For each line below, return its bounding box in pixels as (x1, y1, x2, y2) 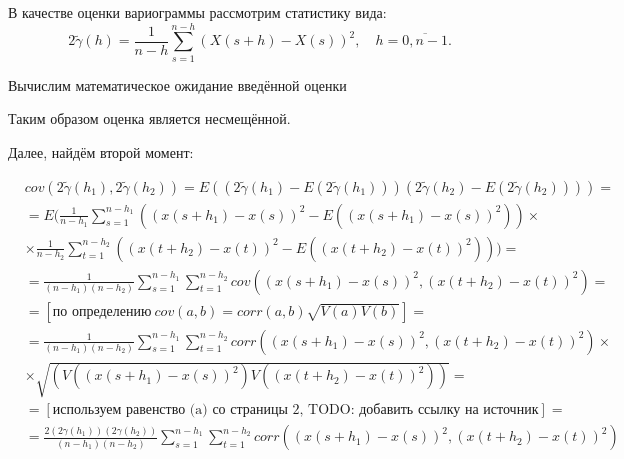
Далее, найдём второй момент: (8, 141, 194, 162)
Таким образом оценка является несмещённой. (8, 108, 291, 129)
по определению (52, 304, 152, 319)
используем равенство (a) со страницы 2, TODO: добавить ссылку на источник (52, 403, 539, 418)
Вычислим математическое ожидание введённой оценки (8, 74, 347, 95)
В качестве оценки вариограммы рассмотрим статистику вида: (8, 2, 387, 22)
